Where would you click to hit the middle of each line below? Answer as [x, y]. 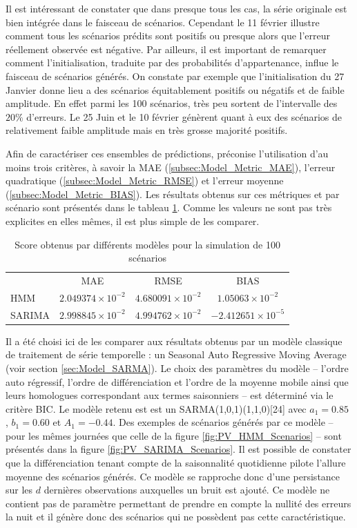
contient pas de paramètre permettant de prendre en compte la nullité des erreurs [178, 503]
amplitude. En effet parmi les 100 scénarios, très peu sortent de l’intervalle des [172, 103]
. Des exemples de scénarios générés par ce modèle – [223, 422]
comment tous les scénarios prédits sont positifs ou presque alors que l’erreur [168, 36]
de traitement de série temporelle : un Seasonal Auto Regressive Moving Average [176, 354]
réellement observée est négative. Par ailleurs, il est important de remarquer [166, 49]
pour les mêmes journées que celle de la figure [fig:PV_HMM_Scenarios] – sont [174, 435]
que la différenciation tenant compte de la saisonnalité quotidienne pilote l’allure [176, 463]
